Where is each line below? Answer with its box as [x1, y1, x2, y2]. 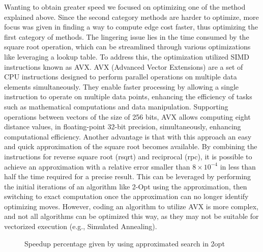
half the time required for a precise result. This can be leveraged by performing [4, 171, 251, 182]
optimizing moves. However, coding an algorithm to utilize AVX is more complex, [4, 201, 258, 211]
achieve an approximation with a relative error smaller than [4, 161, 190, 172]
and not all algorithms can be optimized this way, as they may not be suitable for [4, 211, 259, 221]
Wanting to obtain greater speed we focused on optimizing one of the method [4, 2, 246, 12]
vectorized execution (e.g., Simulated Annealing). [4, 221, 157, 232]
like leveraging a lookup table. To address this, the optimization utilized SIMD [4, 51, 249, 62]
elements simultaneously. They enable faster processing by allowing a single [4, 81, 239, 92]
